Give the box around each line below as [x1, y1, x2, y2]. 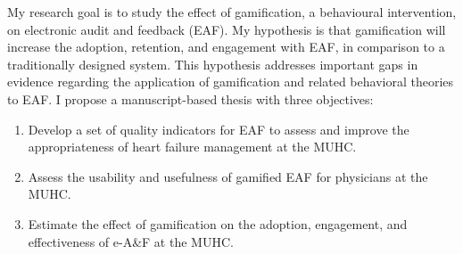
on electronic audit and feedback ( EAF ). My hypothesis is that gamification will [7, 20, 446, 38]
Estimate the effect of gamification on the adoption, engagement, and [28, 214, 408, 233]
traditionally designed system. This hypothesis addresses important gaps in [7, 54, 418, 73]
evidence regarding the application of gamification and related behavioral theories [7, 72, 454, 91]
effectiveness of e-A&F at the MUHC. [28, 232, 234, 250]
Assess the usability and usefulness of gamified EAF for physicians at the [28, 167, 428, 185]
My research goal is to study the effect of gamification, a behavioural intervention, [7, 3, 457, 20]
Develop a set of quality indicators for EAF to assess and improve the [28, 119, 409, 138]
